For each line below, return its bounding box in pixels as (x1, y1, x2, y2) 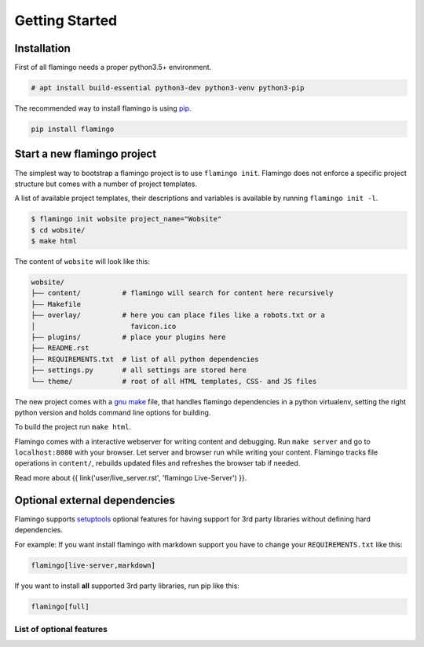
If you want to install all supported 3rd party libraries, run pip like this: (14, 581, 239, 590)
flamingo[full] (31, 601, 90, 611)
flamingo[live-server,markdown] (31, 561, 156, 569)
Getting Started (14, 12, 118, 29)
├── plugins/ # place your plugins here (31, 332, 226, 342)
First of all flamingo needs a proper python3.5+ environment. (14, 63, 212, 72)
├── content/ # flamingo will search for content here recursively (31, 289, 334, 298)
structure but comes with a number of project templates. (14, 179, 198, 188)
